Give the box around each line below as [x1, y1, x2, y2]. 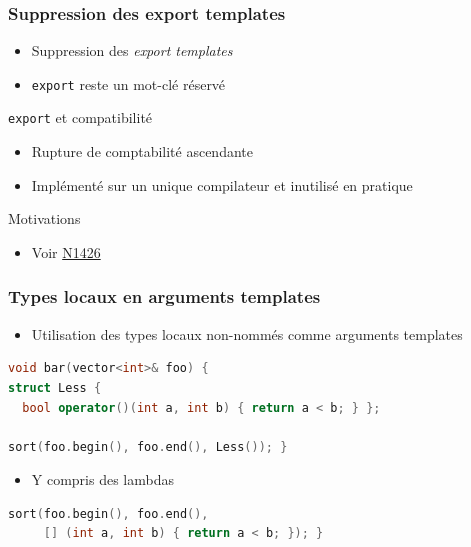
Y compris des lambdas [31, 469, 174, 490]
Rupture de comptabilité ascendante [31, 141, 253, 162]
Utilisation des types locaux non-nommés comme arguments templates [31, 323, 463, 344]
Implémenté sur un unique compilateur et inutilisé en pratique [31, 174, 413, 195]
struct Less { [8, 380, 102, 395]
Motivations [8, 208, 81, 229]
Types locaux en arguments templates [8, 284, 321, 309]
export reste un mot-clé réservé [31, 73, 226, 94]
